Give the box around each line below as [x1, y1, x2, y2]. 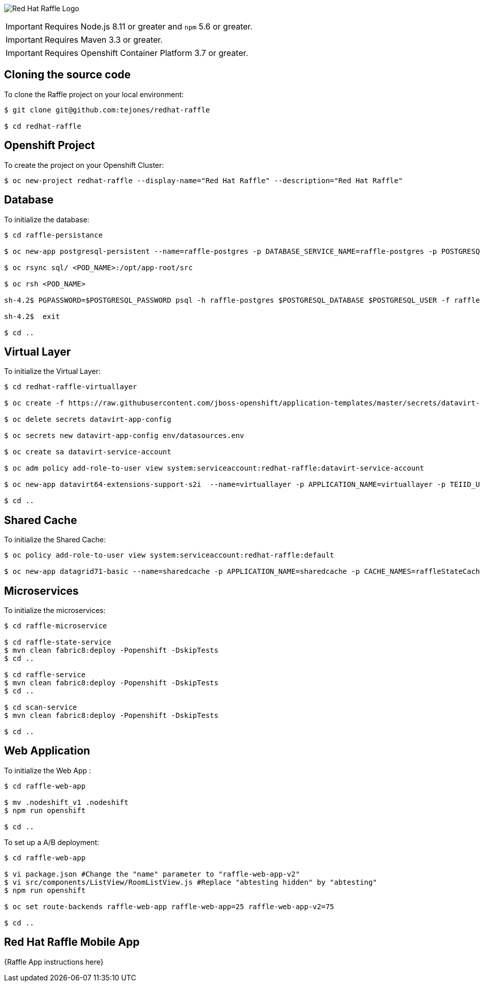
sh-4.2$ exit [4, 312, 60, 321]
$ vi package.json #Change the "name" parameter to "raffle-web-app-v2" [4, 869, 300, 878]
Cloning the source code [4, 68, 131, 81]
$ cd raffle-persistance [4, 230, 103, 239]
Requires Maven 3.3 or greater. [44, 35, 163, 45]
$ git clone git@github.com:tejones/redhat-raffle [4, 105, 210, 114]
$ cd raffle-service [4, 671, 86, 679]
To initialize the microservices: [4, 606, 106, 615]
